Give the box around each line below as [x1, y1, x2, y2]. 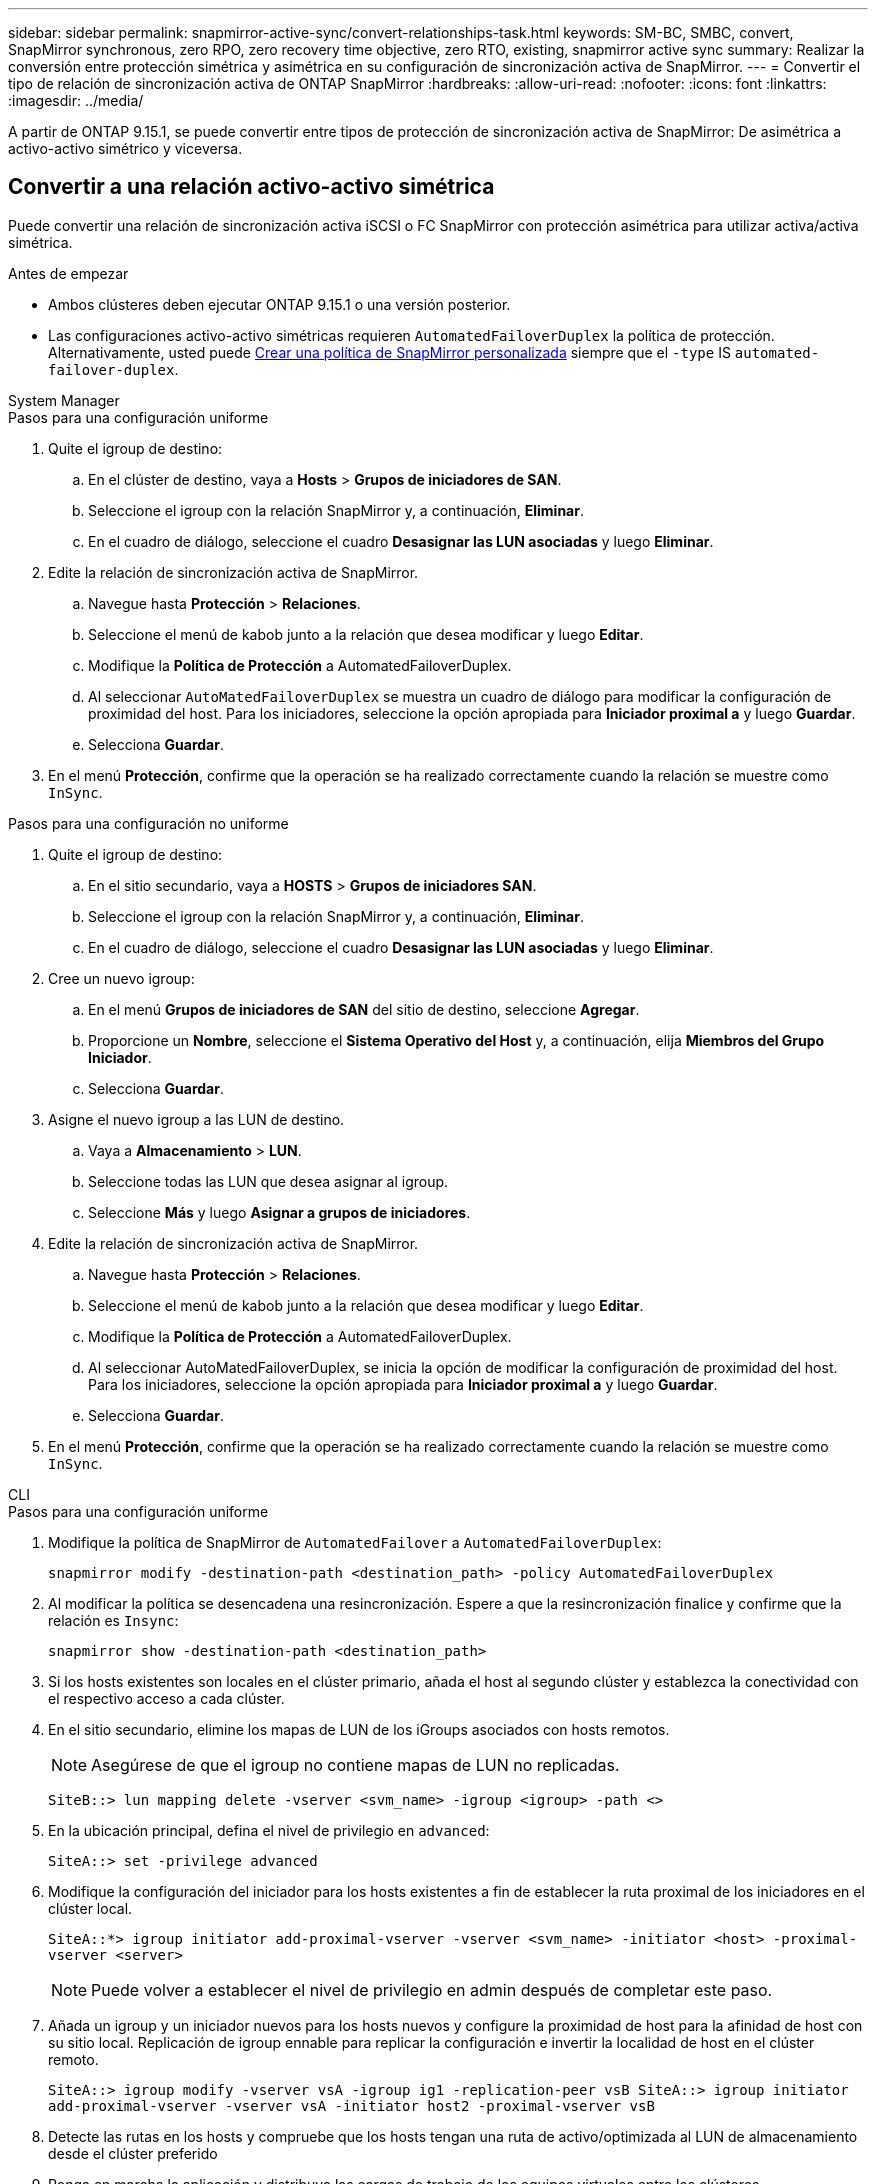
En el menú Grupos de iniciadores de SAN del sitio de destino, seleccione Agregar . [88, 1000, 640, 1018]
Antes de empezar [8, 264, 129, 282]
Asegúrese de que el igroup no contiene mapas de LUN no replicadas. [91, 1754, 620, 1775]
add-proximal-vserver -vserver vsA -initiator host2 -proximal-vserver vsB [48, 2097, 655, 2114]
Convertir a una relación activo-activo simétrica [8, 174, 495, 200]
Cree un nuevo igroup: [48, 969, 195, 987]
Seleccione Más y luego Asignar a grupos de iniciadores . [88, 1203, 471, 1221]
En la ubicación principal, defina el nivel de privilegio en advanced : [48, 1821, 490, 1839]
